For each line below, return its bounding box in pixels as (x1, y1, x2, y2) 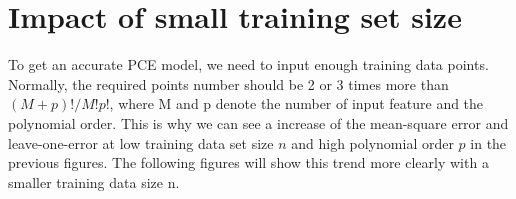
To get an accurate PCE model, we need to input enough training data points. (8, 54, 489, 75)
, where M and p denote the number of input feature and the (109, 93, 484, 114)
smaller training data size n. (8, 171, 180, 192)
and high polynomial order (291, 132, 454, 153)
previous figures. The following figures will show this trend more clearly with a (8, 152, 489, 173)
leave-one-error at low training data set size (8, 132, 274, 153)
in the (470, 132, 507, 153)
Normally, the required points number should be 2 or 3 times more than (8, 73, 449, 94)
